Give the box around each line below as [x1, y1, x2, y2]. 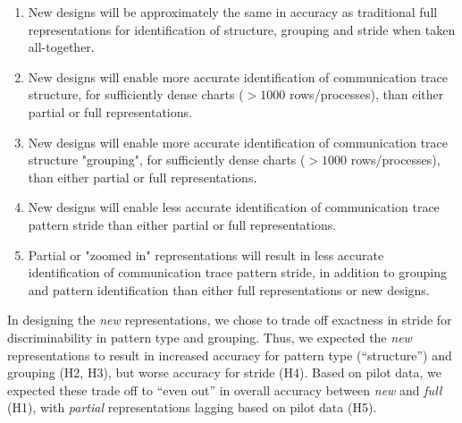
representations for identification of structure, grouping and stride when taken [28, 20, 456, 38]
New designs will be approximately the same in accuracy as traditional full [28, 3, 438, 21]
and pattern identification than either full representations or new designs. [28, 280, 430, 299]
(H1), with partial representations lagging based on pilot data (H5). [7, 398, 377, 417]
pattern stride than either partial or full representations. [28, 215, 337, 233]
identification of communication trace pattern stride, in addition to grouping [28, 263, 447, 282]
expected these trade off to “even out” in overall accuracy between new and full [7, 380, 442, 399]
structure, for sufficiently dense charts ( [28, 85, 244, 104]
